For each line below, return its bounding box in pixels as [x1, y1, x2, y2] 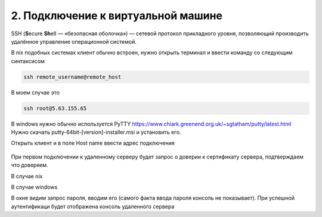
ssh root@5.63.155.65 [23, 105, 87, 112]
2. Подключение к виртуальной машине [11, 9, 223, 22]
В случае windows [11, 184, 58, 191]
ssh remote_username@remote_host [23, 74, 122, 80]
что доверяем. [11, 161, 48, 169]
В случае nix [11, 172, 43, 179]
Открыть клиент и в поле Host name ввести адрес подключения [11, 139, 175, 146]
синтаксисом [11, 57, 45, 65]
